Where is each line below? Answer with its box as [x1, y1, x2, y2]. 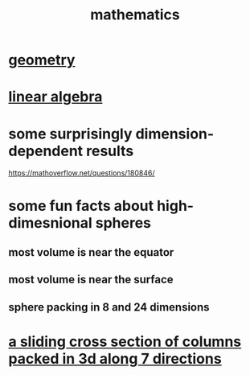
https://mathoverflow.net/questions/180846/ [8, 168, 155, 178]
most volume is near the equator [8, 245, 174, 259]
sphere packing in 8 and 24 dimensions [8, 300, 211, 314]
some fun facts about [8, 196, 154, 215]
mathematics [89, 6, 181, 24]
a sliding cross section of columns [8, 332, 242, 351]
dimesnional [8, 213, 92, 232]
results [85, 142, 134, 160]
